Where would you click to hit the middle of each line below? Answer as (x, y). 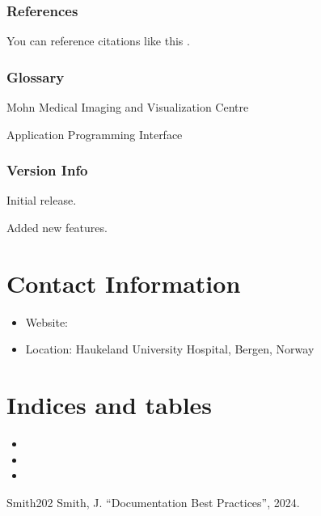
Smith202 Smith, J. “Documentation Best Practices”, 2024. (153, 502)
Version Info (47, 170)
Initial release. (42, 200)
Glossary (36, 76)
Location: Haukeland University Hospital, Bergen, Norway (170, 349)
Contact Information (124, 283)
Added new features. (57, 228)
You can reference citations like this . (98, 41)
